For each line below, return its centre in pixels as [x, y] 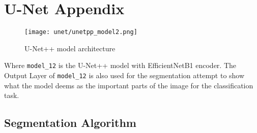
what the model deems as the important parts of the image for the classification [129, 85]
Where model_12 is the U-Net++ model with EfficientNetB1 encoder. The [120, 65]
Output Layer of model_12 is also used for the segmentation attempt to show [124, 75]
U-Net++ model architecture [70, 48]
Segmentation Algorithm [70, 123]
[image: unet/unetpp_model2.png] [81, 32]
